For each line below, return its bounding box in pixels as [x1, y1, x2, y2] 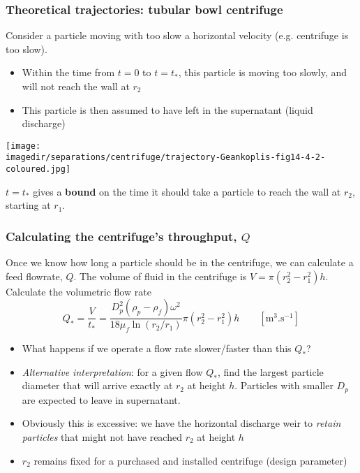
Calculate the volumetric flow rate [6, 284, 151, 298]
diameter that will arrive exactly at [22, 378, 173, 393]
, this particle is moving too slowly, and [178, 65, 347, 80]
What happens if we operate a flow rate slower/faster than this [22, 341, 292, 356]
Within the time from [22, 65, 115, 80]
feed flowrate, [6, 268, 63, 283]
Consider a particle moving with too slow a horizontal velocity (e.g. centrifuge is [6, 28, 349, 43]
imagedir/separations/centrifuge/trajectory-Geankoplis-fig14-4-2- [6, 152, 326, 163]
